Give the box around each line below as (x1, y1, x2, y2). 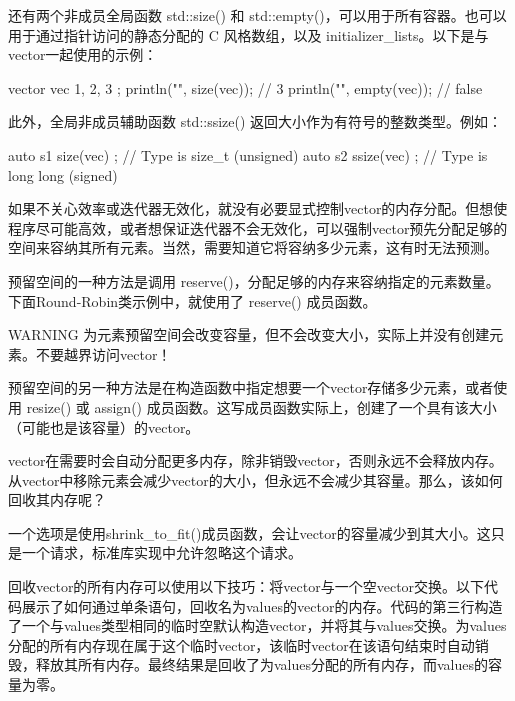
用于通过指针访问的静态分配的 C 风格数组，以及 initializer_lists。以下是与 (8, 24, 489, 45)
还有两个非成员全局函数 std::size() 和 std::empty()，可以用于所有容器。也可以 (8, 5, 507, 25)
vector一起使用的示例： (8, 44, 158, 65)
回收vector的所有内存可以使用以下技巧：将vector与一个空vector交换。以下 (8, 576, 485, 597)
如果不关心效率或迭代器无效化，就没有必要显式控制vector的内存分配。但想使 (8, 198, 508, 219)
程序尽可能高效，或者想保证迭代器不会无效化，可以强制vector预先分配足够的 (8, 217, 508, 238)
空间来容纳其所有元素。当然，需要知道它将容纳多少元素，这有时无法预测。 (8, 237, 498, 258)
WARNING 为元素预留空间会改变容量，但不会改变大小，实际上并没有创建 (8, 324, 490, 345)
